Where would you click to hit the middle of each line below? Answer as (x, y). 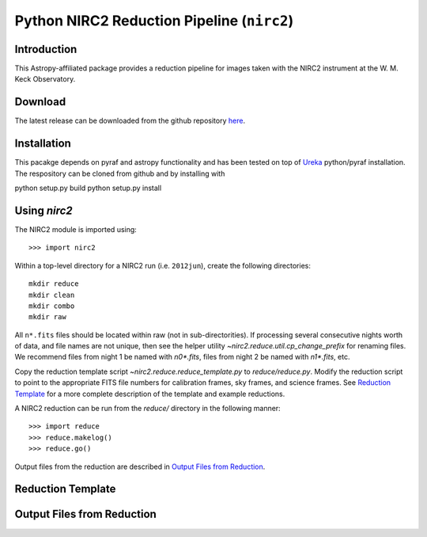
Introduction (46, 49)
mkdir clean (52, 295)
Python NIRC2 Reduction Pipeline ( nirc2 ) (154, 21)
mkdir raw (47, 317)
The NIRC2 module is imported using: (76, 229)
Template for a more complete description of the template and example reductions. (150, 394)
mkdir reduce (54, 284)
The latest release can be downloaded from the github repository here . (130, 121)
